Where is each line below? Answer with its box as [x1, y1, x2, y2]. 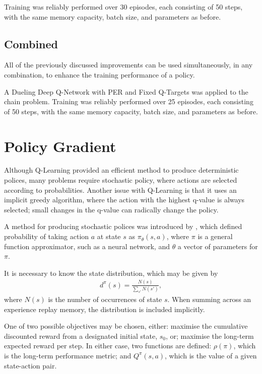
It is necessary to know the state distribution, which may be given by [4, 267, 218, 278]
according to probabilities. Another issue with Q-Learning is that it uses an [4, 184, 237, 195]
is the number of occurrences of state [48, 293, 162, 304]
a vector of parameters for [177, 241, 258, 251]
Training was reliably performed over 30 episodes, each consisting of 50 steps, [4, 2, 243, 12]
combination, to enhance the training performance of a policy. [4, 69, 195, 80]
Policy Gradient [4, 135, 116, 156]
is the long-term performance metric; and [4, 350, 132, 360]
